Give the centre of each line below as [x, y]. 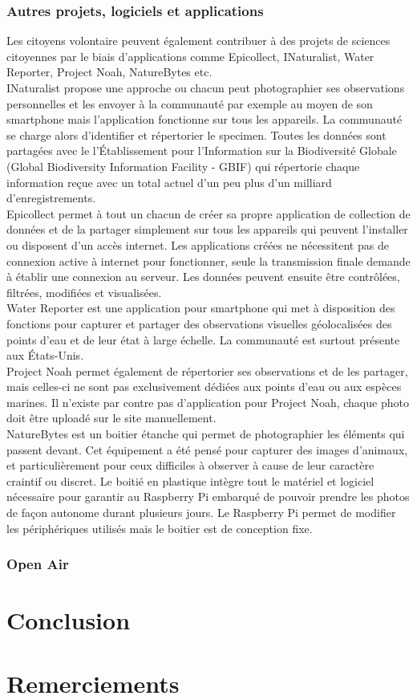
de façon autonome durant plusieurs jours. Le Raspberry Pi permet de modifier [201, 513]
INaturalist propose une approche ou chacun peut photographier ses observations [206, 87]
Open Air [38, 564]
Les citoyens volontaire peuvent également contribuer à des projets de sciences [198, 41]
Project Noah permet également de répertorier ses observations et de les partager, [207, 370]
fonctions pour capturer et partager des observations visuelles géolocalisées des [199, 323]
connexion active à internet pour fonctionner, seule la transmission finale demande [208, 260]
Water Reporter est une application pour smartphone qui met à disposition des [201, 308]
